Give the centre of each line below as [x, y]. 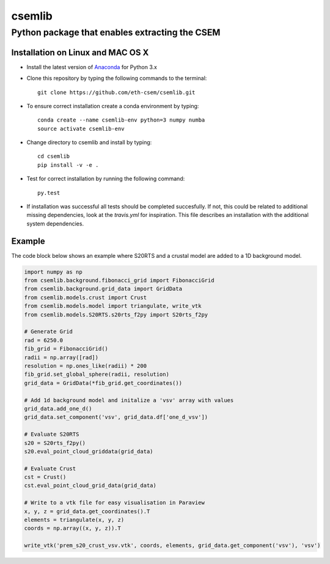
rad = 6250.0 [44, 340]
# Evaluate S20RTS [52, 434]
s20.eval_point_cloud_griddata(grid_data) [89, 451]
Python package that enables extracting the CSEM [116, 32]
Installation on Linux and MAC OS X [80, 52]
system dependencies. [55, 224]
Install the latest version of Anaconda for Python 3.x [92, 67]
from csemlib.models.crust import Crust [85, 297]
